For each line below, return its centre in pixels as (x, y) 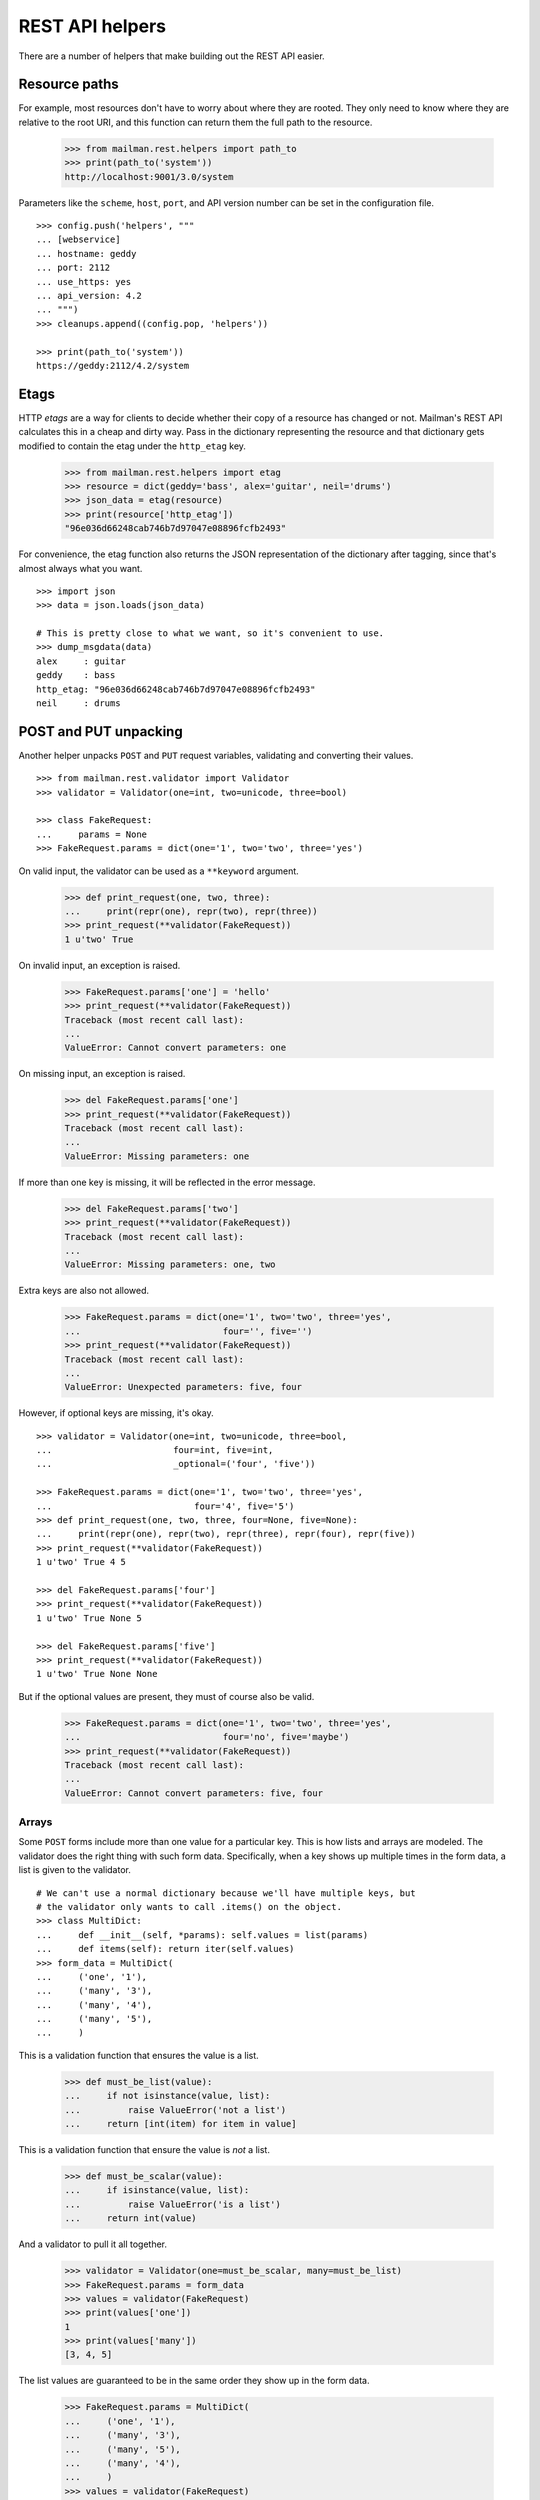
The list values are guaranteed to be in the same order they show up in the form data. (194, 2381)
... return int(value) (130, 2218)
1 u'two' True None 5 (89, 1618)
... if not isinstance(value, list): (167, 2096)
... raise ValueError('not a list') (175, 2109)
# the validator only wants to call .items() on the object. (189, 1906)
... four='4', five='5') (165, 1506)
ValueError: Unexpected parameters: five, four (183, 1387)
